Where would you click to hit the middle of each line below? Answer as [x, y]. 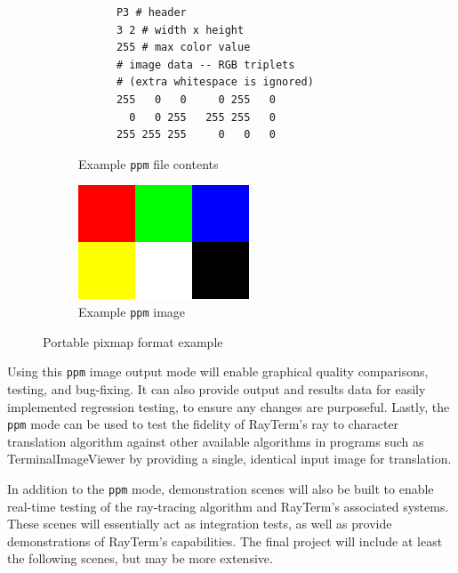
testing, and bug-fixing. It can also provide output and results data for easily [217, 388]
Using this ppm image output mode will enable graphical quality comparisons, [218, 371]
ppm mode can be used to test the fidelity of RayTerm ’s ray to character [203, 424]
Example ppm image [132, 311]
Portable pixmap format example [133, 341]
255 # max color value [183, 48]
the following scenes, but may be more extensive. [140, 558]
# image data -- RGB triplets [205, 65]
